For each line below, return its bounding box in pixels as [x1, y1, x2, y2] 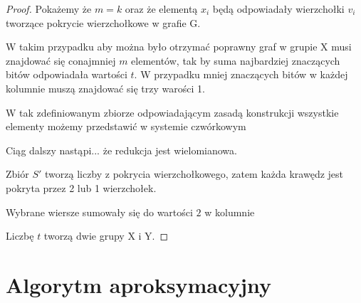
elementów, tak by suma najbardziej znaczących [131, 53, 340, 68]
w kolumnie [204, 204, 255, 219]
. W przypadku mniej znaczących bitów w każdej [134, 67, 348, 82]
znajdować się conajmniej [6, 53, 116, 68]
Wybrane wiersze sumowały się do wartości [6, 204, 193, 219]
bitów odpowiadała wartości [6, 67, 127, 82]
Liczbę [6, 228, 34, 243]
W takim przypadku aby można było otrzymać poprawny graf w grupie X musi [6, 39, 352, 54]
